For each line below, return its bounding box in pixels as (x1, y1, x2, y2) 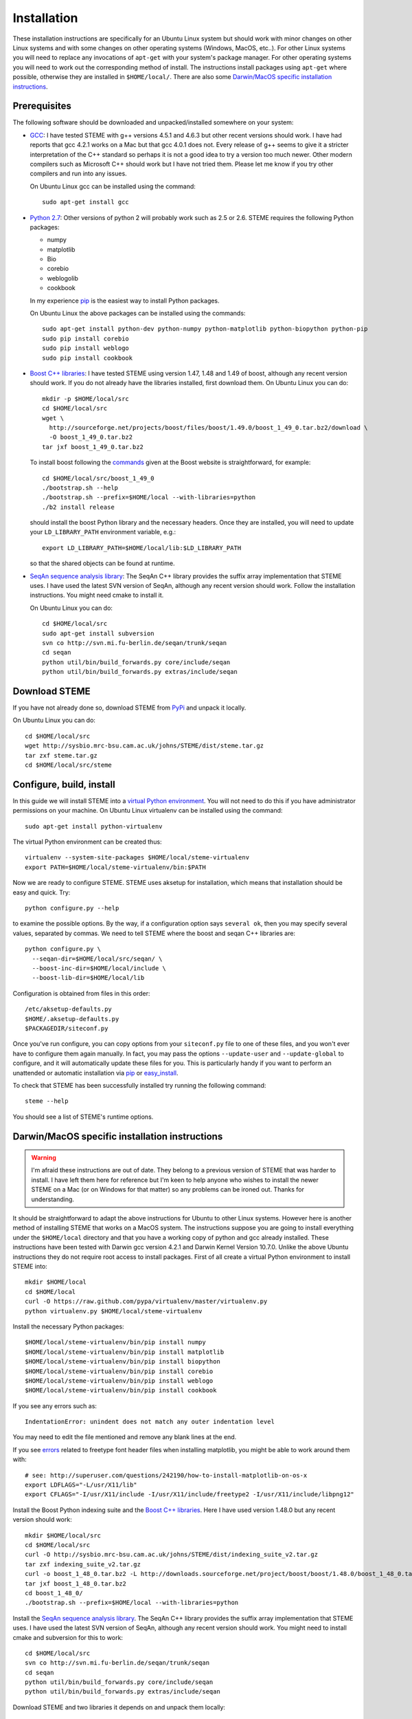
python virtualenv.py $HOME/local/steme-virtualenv (25, 1307, 203, 1315)
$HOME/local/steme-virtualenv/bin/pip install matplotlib (25, 1348, 225, 1356)
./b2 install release (42, 503, 115, 511)
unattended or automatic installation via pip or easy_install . (12, 1069, 179, 1077)
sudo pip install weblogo (42, 344, 130, 352)
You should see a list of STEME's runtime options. (12, 1113, 154, 1121)
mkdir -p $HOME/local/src (42, 395, 130, 402)
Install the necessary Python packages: (12, 1322, 124, 1331)
